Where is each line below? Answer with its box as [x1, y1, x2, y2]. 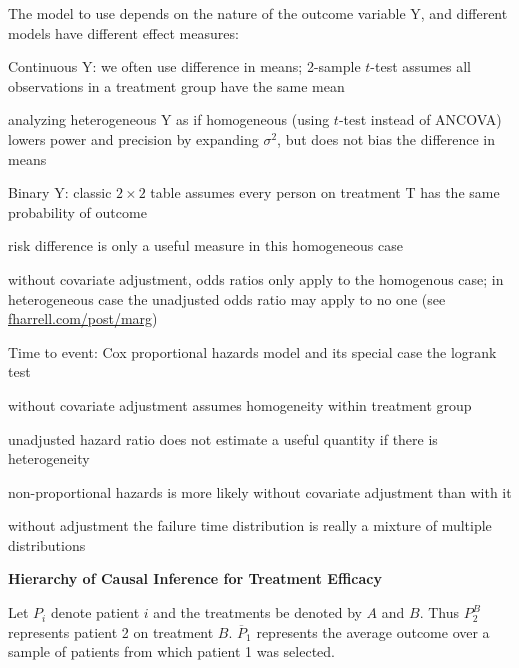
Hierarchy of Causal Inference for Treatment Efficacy [8, 568, 382, 589]
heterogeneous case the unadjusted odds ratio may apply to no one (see [8, 288, 446, 309]
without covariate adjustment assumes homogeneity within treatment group [8, 394, 472, 415]
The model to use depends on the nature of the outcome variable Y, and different [8, 3, 508, 23]
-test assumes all [370, 56, 471, 77]
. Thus [419, 602, 459, 623]
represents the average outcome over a [256, 621, 490, 642]
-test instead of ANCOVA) [338, 109, 502, 130]
